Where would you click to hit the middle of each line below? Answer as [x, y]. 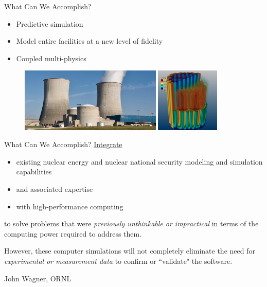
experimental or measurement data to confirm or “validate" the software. [118, 261]
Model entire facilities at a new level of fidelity [90, 41]
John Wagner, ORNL [38, 278]
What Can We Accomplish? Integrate [63, 144]
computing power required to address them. [73, 233]
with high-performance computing [70, 206]
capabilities [34, 172]
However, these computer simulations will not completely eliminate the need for [130, 251]
